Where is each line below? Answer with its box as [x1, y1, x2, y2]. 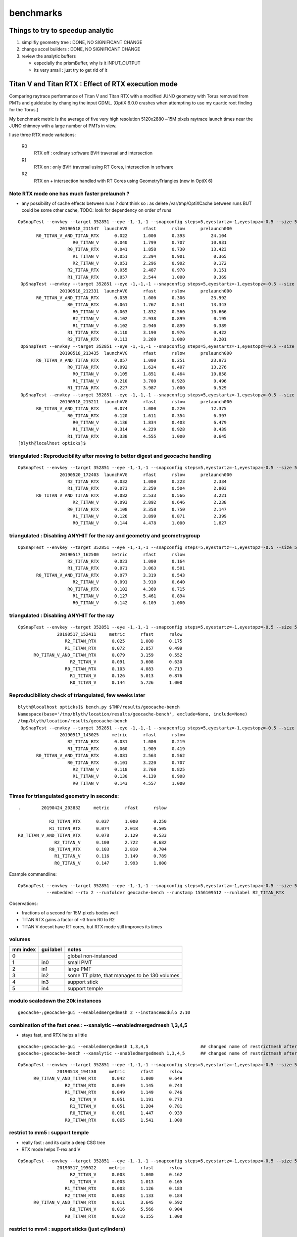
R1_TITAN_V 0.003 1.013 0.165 [70, 1179, 183, 1185]
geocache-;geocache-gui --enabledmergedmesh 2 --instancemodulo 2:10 [18, 1010, 191, 1015]
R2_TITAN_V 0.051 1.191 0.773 [70, 1096, 183, 1102]
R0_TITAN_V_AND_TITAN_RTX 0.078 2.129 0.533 [18, 833, 167, 838]
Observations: [9, 901, 38, 906]
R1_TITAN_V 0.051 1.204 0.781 [70, 1103, 183, 1109]
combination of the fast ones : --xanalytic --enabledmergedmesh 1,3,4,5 [9, 1022, 188, 1029]
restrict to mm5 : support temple [9, 1129, 89, 1136]
